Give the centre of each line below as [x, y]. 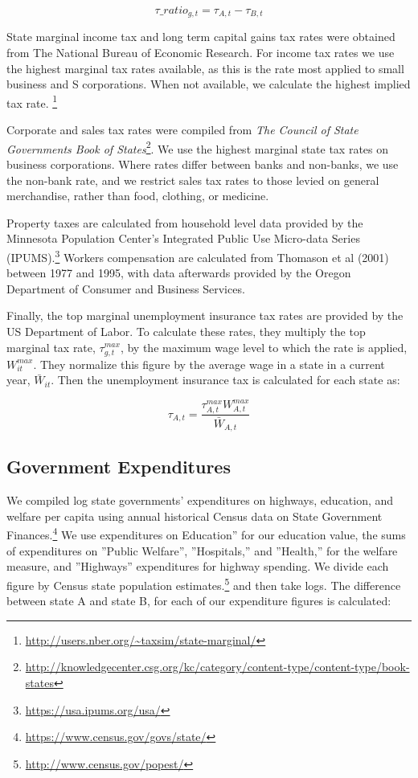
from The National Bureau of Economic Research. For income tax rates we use [201, 53]
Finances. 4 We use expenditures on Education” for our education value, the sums [206, 534]
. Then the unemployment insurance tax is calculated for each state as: [225, 380]
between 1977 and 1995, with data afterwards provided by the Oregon [179, 273]
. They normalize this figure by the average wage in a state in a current [209, 364]
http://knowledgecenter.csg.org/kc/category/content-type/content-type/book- [217, 667]
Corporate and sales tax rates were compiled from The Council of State [182, 130]
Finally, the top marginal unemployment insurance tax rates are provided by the [205, 315]
